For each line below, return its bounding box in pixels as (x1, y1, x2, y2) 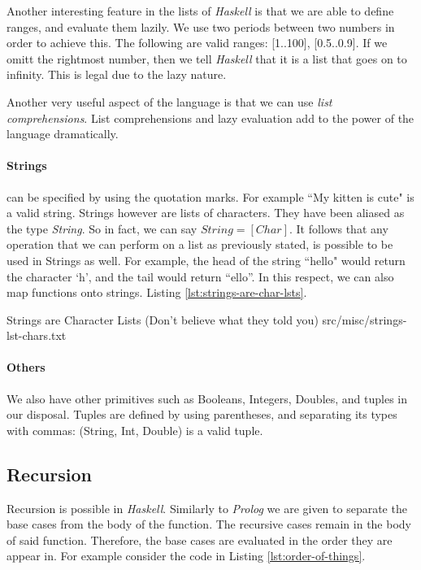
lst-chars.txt (7, 327, 67, 344)
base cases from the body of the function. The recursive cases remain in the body (7, 516, 411, 533)
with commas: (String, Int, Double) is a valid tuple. (7, 421, 263, 438)
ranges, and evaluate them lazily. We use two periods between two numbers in (7, 18, 395, 35)
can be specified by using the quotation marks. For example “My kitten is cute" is (7, 188, 414, 205)
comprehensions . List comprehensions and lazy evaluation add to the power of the (7, 109, 414, 126)
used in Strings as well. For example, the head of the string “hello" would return (7, 251, 406, 268)
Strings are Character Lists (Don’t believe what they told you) (7, 311, 319, 328)
